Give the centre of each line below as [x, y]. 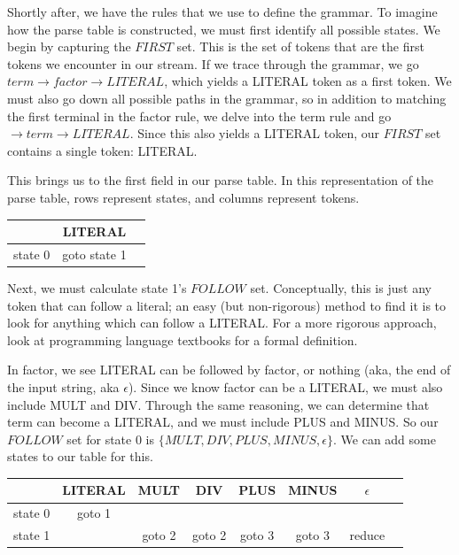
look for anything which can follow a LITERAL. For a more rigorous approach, [222, 323]
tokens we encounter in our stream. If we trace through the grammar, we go [213, 63]
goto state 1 [94, 254]
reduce [367, 535]
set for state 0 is [110, 439]
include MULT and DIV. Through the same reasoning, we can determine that [218, 404]
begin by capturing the [69, 46]
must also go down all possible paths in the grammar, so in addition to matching [227, 98]
